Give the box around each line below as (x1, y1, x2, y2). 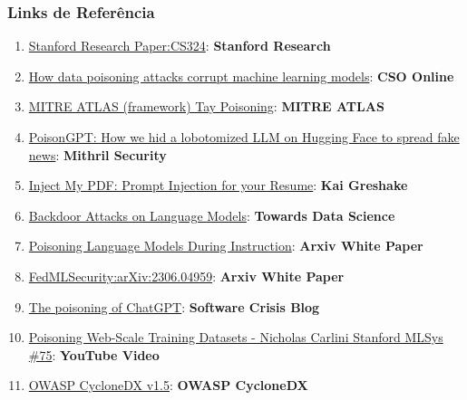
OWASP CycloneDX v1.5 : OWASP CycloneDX (28, 376, 308, 395)
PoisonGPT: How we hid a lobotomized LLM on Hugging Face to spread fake (28, 128, 460, 146)
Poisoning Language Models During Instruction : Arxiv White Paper (28, 236, 423, 255)
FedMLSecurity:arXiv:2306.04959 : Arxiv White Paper (28, 266, 345, 285)
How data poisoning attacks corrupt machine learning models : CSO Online (28, 66, 454, 85)
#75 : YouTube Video (28, 345, 160, 364)
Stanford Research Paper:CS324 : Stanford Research (28, 36, 331, 55)
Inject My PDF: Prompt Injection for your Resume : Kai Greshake (28, 176, 408, 195)
